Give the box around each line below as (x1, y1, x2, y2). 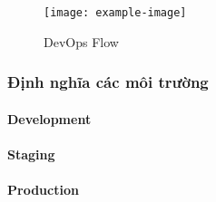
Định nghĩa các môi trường (7, 71, 209, 93)
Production (7, 180, 79, 199)
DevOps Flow (44, 32, 119, 51)
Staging (7, 144, 55, 163)
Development (7, 109, 92, 128)
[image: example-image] (44, 6, 187, 19)
